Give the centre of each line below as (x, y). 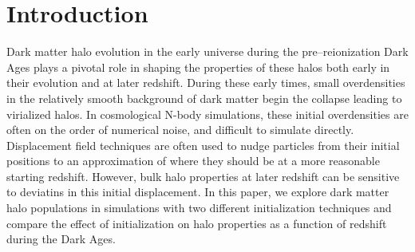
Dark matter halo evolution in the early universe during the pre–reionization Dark (207, 51)
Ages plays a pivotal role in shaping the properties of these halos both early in (198, 67)
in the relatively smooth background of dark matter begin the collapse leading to (204, 98)
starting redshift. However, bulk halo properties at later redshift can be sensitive (203, 176)
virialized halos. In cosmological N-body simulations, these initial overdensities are (207, 114)
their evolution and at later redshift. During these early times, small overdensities (206, 83)
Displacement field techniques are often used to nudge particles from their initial (203, 145)
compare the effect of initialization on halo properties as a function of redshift (197, 223)
